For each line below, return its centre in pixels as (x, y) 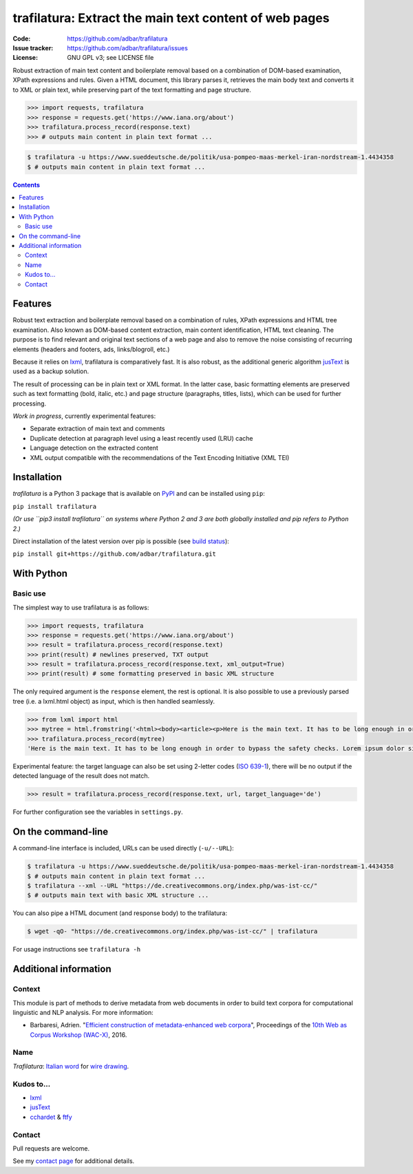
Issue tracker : (33, 48)
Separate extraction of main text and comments (97, 429)
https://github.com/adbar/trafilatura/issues (128, 48)
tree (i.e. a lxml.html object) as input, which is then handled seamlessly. (114, 701)
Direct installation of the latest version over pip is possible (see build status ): (121, 541)
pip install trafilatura (54, 506)
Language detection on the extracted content (94, 448)
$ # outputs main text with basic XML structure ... (118, 895)
